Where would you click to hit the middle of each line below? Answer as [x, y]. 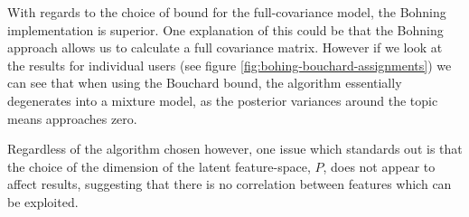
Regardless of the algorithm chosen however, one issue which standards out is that [235, 149]
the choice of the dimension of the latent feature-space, [159, 166]
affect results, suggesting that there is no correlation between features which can [230, 184]
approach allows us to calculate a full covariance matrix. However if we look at [225, 47]
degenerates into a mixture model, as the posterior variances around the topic [223, 100]
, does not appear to [379, 166]
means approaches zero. [72, 118]
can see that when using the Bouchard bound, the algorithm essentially [205, 83]
